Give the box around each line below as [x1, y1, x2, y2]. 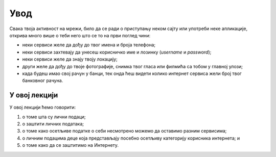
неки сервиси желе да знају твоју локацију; [22, 56, 118, 62]
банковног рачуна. [22, 77, 63, 84]
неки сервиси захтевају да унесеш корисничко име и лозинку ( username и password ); [22, 49, 212, 55]
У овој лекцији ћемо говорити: [9, 104, 76, 111]
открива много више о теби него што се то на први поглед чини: [9, 32, 151, 38]
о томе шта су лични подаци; [22, 114, 86, 120]
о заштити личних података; [22, 120, 84, 127]
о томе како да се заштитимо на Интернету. [22, 142, 119, 148]
